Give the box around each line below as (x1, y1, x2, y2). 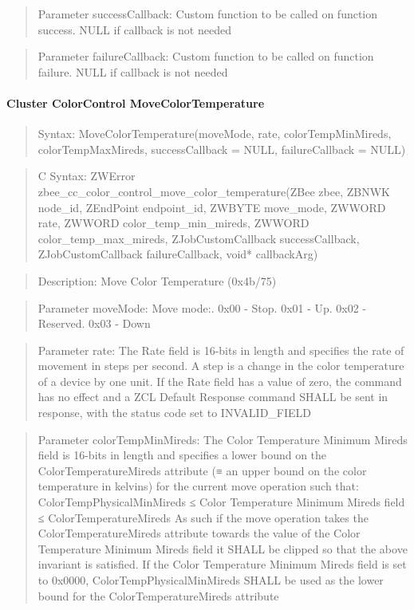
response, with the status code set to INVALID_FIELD (37, 404, 312, 421)
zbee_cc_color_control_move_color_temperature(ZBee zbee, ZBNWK (37, 183, 390, 199)
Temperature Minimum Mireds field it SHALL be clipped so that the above (37, 540, 408, 557)
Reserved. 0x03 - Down (37, 315, 151, 332)
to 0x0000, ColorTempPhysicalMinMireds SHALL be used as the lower (37, 572, 384, 588)
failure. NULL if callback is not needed (37, 63, 228, 80)
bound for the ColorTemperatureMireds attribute (37, 587, 279, 604)
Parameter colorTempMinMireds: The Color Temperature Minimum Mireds (37, 431, 408, 447)
